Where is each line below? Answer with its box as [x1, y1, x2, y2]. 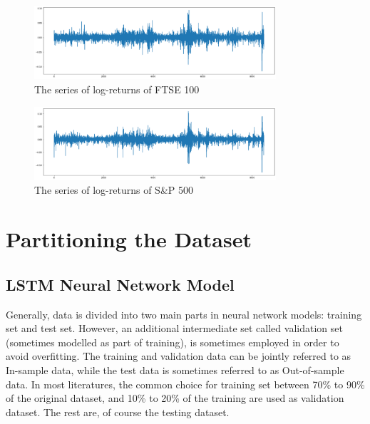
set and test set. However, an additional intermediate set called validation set [6, 321, 343, 336]
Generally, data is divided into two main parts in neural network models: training [6, 306, 362, 321]
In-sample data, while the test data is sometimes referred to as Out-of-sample [6, 363, 344, 378]
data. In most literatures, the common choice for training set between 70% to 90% [6, 376, 365, 391]
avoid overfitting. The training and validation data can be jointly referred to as [6, 348, 351, 363]
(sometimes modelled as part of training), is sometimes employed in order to [6, 334, 339, 349]
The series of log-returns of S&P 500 [34, 182, 193, 197]
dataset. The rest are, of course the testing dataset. [6, 404, 230, 419]
